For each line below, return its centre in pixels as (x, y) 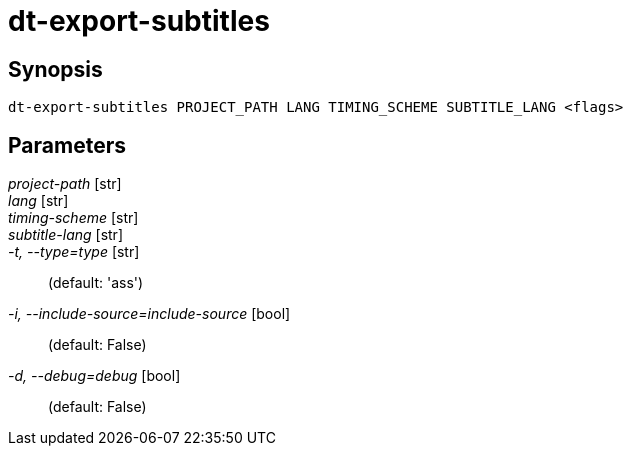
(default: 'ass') (96, 283)
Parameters (67, 145)
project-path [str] (65, 184)
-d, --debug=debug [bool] (94, 376)
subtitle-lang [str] (65, 235)
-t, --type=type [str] (74, 252)
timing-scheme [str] (73, 218)
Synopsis (55, 69)
